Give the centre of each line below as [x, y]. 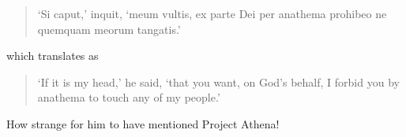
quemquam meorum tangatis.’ [109, 29]
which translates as [53, 56]
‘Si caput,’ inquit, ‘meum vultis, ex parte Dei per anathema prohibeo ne [212, 13]
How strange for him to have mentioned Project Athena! [143, 123]
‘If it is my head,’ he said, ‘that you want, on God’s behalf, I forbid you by [218, 81]
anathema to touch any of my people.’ [129, 97]
